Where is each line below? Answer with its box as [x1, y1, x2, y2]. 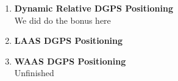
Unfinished [14, 66, 54, 79]
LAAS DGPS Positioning [14, 34, 123, 47]
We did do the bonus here [14, 13, 111, 26]
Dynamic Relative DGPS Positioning [14, 2, 173, 14]
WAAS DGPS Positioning [14, 54, 126, 67]
